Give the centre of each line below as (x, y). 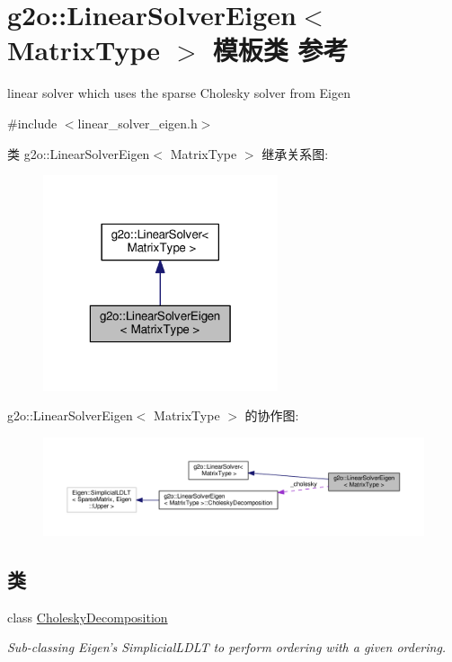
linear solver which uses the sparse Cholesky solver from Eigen (179, 93)
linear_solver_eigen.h (137, 123)
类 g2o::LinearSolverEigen (79, 153)
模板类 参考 (280, 50)
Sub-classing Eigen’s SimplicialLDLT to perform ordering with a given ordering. (227, 647)
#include (32, 123)
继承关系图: (295, 153)
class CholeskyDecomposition (88, 617)
